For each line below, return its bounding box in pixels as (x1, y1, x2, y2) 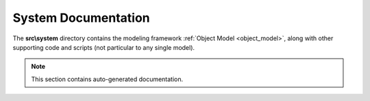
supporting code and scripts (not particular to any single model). (12, 43, 195, 51)
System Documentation (12, 10, 150, 25)
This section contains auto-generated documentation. (31, 75, 184, 83)
